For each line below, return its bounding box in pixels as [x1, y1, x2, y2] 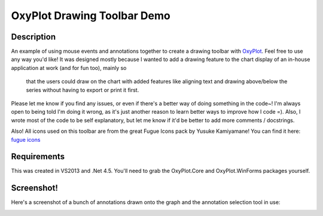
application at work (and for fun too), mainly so [11, 64, 127, 71]
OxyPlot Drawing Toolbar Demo [11, 9, 170, 22]
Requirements [11, 151, 65, 162]
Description [11, 32, 56, 42]
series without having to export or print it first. [26, 86, 139, 93]
